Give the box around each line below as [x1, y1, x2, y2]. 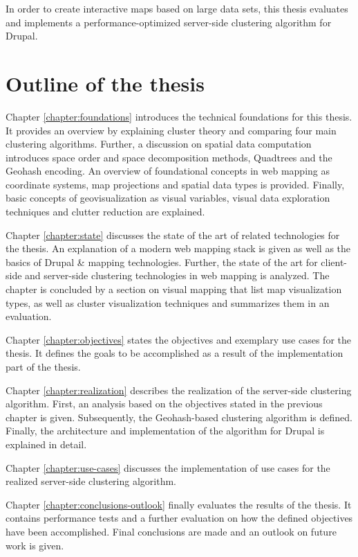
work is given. [6, 538, 64, 552]
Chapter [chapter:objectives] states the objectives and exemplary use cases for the [6, 332, 352, 346]
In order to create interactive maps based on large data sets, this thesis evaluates [6, 1, 348, 15]
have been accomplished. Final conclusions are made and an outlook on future [6, 524, 337, 538]
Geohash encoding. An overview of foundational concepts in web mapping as [6, 163, 330, 178]
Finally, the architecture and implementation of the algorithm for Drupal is [6, 423, 325, 438]
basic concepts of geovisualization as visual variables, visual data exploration [6, 191, 330, 205]
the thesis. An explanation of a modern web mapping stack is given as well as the [6, 241, 351, 256]
